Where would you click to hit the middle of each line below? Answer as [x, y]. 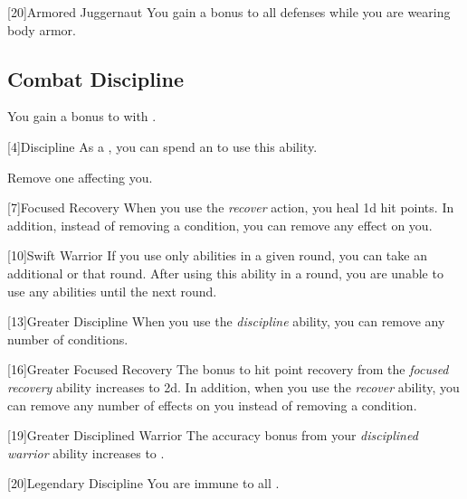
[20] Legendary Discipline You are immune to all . [143, 483]
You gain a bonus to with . [82, 116]
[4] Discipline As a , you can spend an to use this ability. [162, 146]
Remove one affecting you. [80, 177]
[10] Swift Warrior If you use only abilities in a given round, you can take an [217, 255]
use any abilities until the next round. [112, 291]
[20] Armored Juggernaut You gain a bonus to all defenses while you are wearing [229, 12]
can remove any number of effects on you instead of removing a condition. [212, 405]
